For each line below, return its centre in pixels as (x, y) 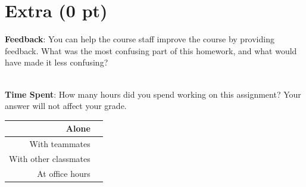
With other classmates (50, 158)
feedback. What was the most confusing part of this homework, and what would (151, 50)
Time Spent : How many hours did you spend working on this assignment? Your (153, 94)
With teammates (60, 144)
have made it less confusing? (57, 62)
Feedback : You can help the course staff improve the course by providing (140, 39)
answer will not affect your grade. (66, 106)
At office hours (64, 173)
